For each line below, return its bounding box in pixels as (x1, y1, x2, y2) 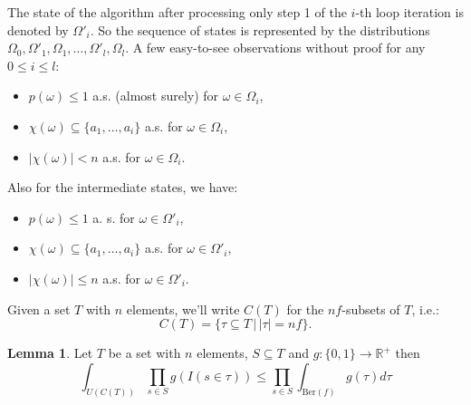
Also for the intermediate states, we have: (7, 178, 238, 197)
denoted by (7, 20, 69, 39)
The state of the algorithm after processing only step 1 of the (7, 3, 347, 21)
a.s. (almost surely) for (92, 86, 219, 105)
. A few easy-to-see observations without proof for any (125, 38, 426, 57)
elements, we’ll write (126, 299, 240, 318)
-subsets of (341, 299, 400, 318)
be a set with (108, 343, 181, 362)
